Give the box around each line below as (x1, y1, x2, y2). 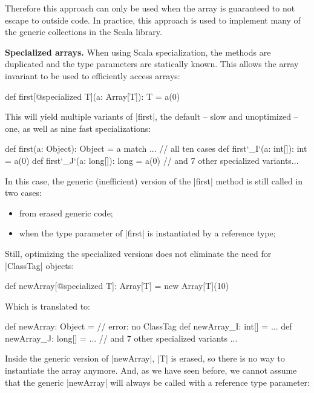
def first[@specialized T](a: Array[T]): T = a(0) (5, 89, 180, 102)
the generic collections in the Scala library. (5, 25, 162, 38)
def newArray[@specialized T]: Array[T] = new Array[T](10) (5, 279, 229, 292)
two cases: (5, 186, 42, 199)
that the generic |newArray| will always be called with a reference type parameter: (5, 375, 310, 388)
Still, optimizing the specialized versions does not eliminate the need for (5, 247, 272, 259)
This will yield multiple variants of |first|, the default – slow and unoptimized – (5, 110, 298, 123)
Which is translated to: (5, 299, 90, 312)
